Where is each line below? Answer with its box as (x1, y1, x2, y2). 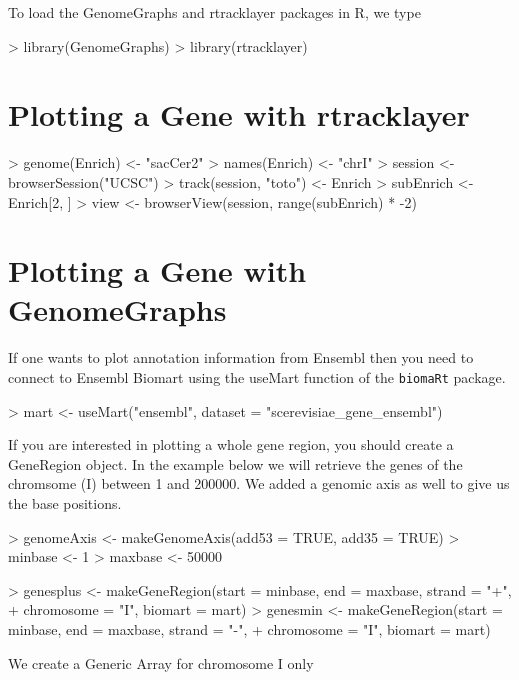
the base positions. (8, 493, 122, 514)
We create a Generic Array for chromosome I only (8, 652, 314, 673)
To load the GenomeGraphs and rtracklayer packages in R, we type (8, 2, 421, 22)
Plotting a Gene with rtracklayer (8, 94, 470, 135)
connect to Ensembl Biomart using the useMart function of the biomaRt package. (8, 367, 506, 387)
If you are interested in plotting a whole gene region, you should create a (8, 434, 454, 455)
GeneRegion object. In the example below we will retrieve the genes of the (8, 453, 463, 474)
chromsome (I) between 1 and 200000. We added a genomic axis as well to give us (8, 473, 510, 494)
